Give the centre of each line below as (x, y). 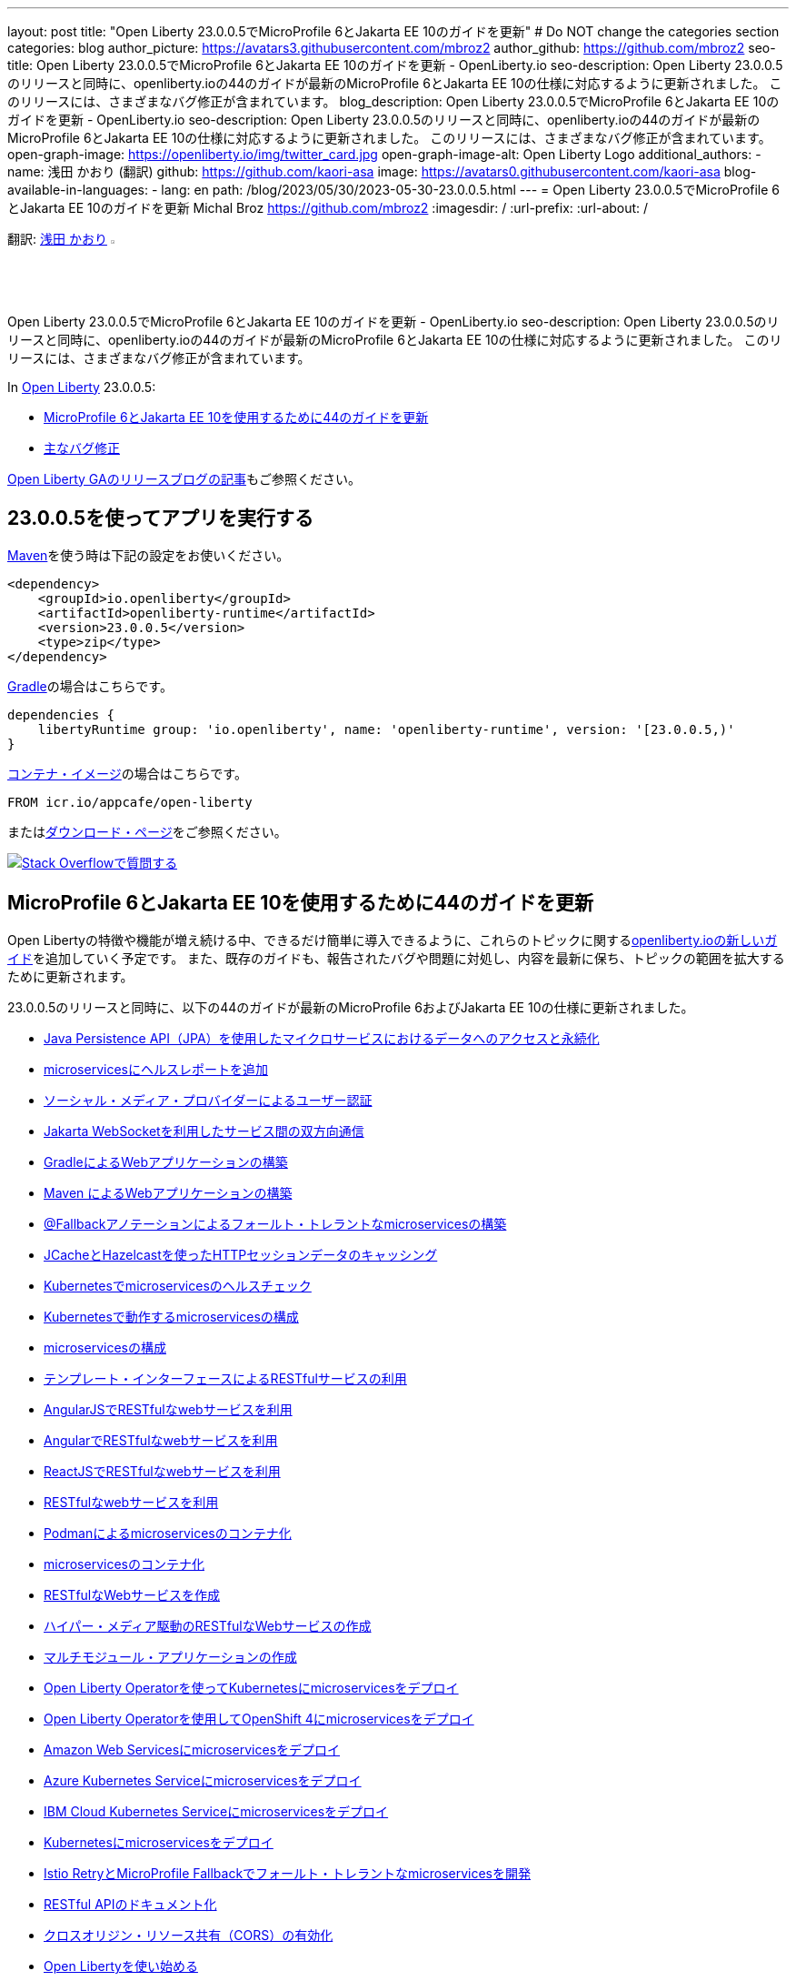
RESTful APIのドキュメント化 (130, 1905)
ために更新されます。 (70, 977)
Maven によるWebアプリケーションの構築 (168, 1193)
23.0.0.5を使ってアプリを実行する (161, 518)
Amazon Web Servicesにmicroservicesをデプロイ (192, 1750)
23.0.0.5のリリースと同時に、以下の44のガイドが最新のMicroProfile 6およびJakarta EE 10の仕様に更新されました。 (351, 1008)
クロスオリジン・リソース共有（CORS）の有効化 (189, 1936)
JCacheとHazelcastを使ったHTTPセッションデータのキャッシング (241, 1255)
